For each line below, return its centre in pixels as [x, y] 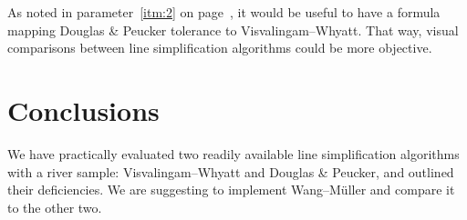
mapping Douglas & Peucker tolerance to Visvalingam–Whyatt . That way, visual [233, 30]
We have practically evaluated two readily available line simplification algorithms [233, 153]
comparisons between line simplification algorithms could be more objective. [220, 48]
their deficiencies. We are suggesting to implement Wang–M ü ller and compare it [231, 190]
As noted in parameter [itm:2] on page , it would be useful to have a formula [224, 12]
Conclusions [83, 110]
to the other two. [55, 207]
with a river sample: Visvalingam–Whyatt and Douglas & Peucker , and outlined [231, 171]
